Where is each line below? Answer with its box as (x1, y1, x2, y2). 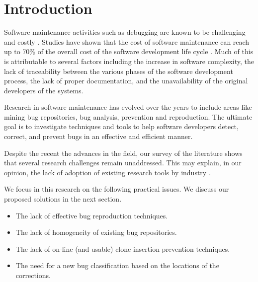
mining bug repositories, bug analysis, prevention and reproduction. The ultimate (4, 111, 253, 122)
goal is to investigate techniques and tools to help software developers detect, (4, 121, 239, 132)
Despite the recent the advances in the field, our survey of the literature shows (4, 147, 243, 158)
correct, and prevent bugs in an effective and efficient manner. (4, 131, 193, 141)
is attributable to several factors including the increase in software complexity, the (4, 56, 255, 66)
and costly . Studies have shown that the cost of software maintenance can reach (4, 36, 250, 47)
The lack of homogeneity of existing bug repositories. (15, 227, 177, 237)
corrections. (15, 270, 51, 280)
